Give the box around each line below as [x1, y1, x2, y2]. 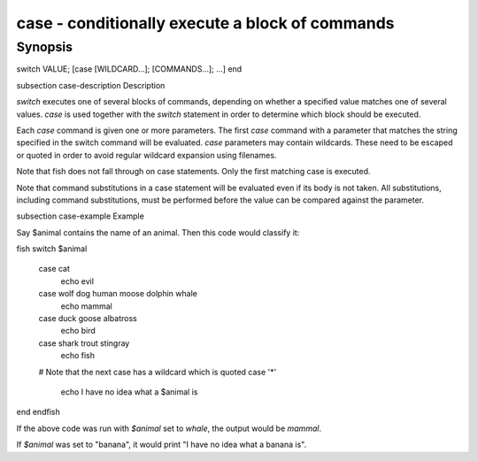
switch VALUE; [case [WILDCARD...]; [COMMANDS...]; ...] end [16, 64, 243, 74]
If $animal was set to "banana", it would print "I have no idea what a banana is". [16, 439, 307, 450]
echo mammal [60, 301, 112, 311]
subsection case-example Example [16, 211, 145, 221]
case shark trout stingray [38, 337, 130, 349]
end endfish [16, 407, 61, 418]
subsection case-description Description [16, 80, 166, 90]
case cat [38, 264, 71, 274]
